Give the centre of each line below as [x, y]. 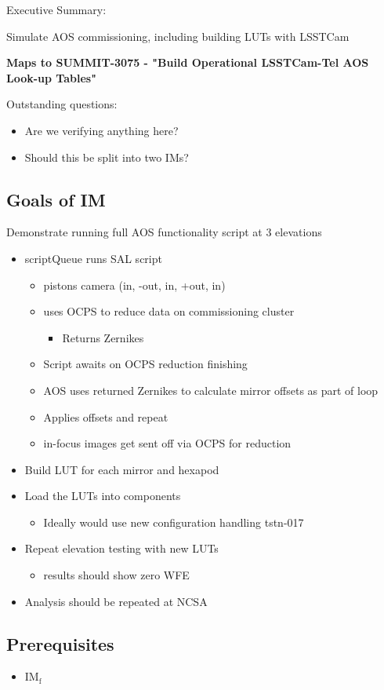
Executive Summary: [56, 9]
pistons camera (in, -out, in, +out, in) [134, 285]
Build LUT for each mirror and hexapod [122, 469]
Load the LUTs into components [103, 496]
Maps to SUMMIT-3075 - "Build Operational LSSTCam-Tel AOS [188, 62]
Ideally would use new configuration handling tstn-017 [174, 522]
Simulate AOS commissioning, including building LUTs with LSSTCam [178, 36]
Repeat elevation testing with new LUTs [121, 548]
